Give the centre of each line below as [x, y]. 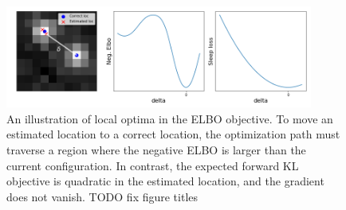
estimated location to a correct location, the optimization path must [173, 134]
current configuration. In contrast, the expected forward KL [153, 165]
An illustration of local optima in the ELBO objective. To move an [170, 118]
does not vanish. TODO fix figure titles [102, 196]
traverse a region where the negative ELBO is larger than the [156, 149]
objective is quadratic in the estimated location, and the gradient [165, 181]
